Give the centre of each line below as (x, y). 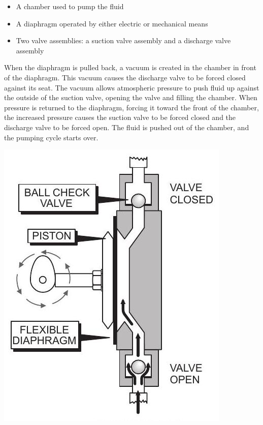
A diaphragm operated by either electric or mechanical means (112, 23)
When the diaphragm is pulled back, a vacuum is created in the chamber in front (130, 67)
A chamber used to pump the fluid (70, 6)
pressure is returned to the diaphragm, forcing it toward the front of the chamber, (131, 107)
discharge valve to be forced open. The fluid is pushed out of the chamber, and (127, 127)
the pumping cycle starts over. (51, 137)
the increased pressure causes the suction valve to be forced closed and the (120, 117)
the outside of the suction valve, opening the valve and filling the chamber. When (131, 97)
